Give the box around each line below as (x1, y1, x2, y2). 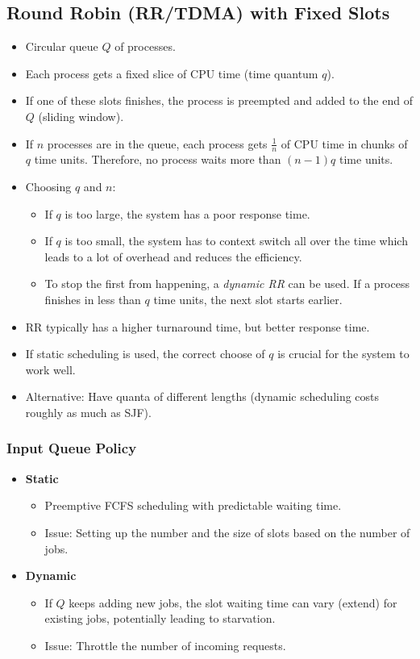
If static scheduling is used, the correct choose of (25, 345, 265, 362)
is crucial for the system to (277, 345, 410, 362)
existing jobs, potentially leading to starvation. (44, 610, 276, 627)
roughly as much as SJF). (25, 403, 152, 420)
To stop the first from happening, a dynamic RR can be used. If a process (44, 275, 410, 292)
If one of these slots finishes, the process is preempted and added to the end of (25, 92, 413, 109)
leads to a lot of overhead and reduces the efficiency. (44, 248, 302, 265)
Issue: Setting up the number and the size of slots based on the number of (44, 523, 410, 540)
